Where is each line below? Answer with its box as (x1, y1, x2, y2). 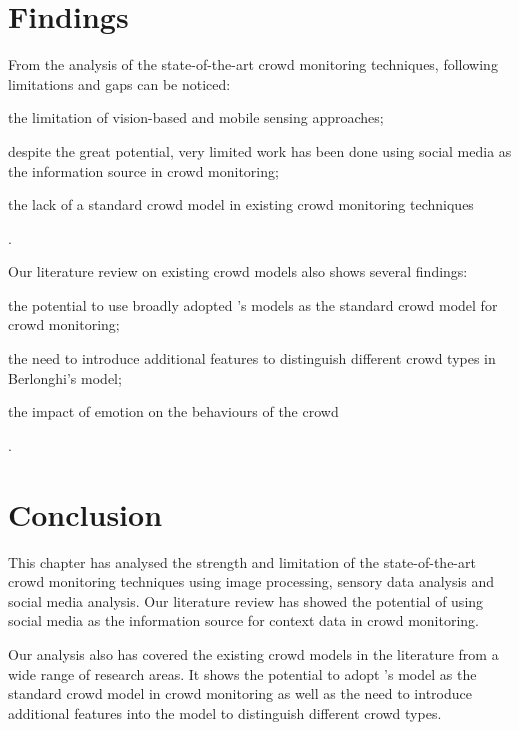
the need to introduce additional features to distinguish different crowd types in (8, 348, 496, 369)
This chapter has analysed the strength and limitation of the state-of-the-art (8, 551, 476, 572)
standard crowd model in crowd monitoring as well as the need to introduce (8, 683, 472, 704)
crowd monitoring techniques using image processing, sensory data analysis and (8, 571, 495, 592)
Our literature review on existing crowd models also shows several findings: (8, 261, 468, 282)
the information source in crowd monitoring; (8, 160, 279, 181)
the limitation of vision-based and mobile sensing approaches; (8, 107, 384, 128)
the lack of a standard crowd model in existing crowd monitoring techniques (8, 194, 474, 215)
